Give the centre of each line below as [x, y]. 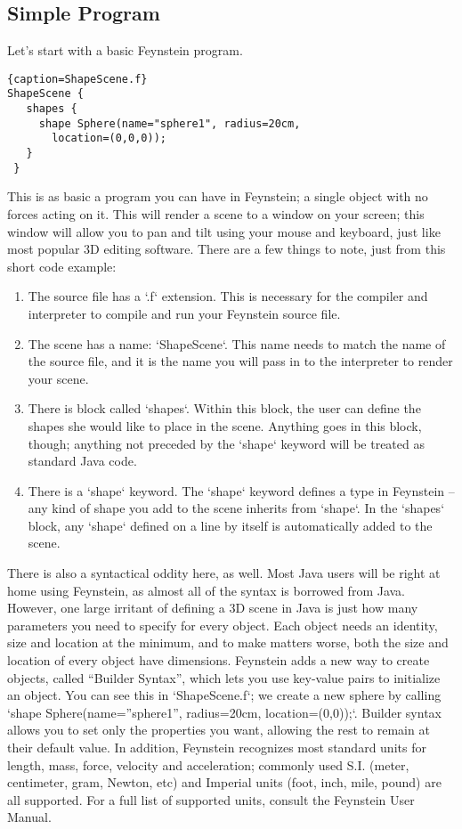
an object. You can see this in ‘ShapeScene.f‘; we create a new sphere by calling [224, 695]
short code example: [62, 266]
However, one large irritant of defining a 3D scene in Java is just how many [213, 608]
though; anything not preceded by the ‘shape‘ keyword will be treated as [226, 443]
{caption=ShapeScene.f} [77, 79]
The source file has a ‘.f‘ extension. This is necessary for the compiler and [228, 296]
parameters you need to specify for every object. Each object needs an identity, [223, 625]
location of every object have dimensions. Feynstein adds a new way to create [219, 660]
